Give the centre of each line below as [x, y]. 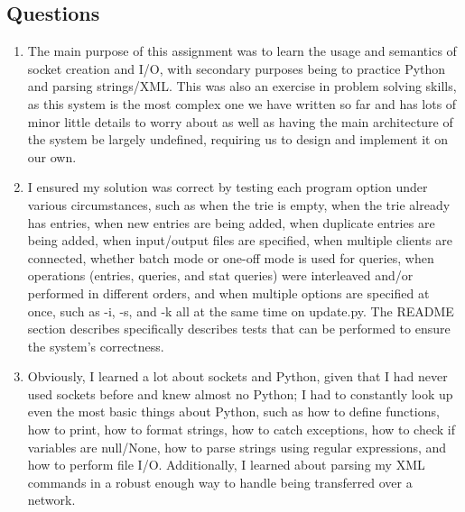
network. [51, 500]
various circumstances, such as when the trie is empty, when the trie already [239, 204]
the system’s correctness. [96, 346]
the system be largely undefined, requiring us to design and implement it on [237, 139]
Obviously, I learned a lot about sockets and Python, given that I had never [237, 376]
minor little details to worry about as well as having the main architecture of [240, 121]
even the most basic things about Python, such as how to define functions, [233, 411]
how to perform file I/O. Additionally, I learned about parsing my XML [226, 465]
